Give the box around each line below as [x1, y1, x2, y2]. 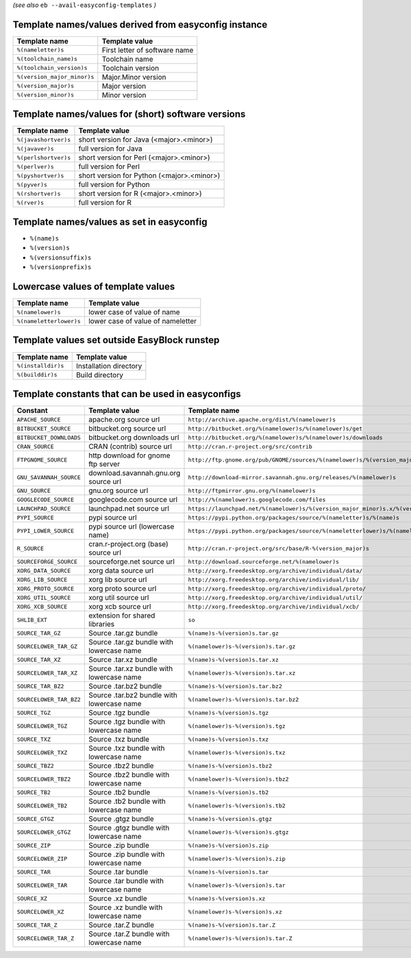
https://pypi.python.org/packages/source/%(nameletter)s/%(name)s [188, 514, 400, 521]
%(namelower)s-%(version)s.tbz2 [188, 775, 289, 783]
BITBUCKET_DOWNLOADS [16, 433, 82, 441]
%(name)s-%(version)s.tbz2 [188, 762, 273, 770]
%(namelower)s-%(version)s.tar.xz [188, 669, 296, 677]
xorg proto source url [88, 584, 157, 594]
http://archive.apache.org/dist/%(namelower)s [188, 416, 336, 423]
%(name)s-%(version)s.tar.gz [188, 629, 279, 637]
